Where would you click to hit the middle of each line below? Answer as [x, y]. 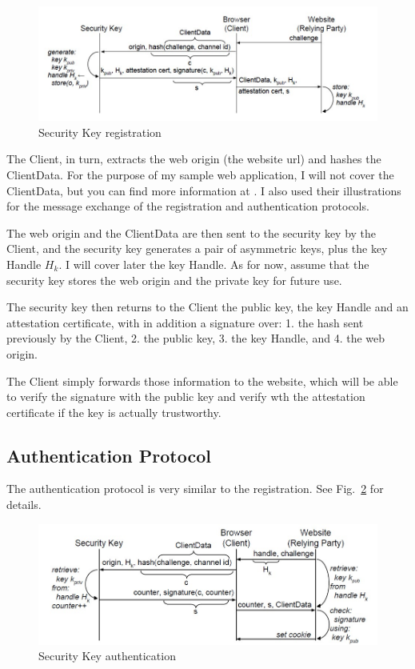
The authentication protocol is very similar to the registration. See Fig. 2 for [195, 489]
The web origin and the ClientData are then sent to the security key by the [192, 232]
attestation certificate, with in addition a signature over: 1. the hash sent [185, 322]
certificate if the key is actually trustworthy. [114, 412]
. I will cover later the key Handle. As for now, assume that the [214, 264]
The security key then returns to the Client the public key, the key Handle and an [207, 307]
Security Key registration [100, 132]
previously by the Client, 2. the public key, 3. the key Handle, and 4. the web [196, 338]
